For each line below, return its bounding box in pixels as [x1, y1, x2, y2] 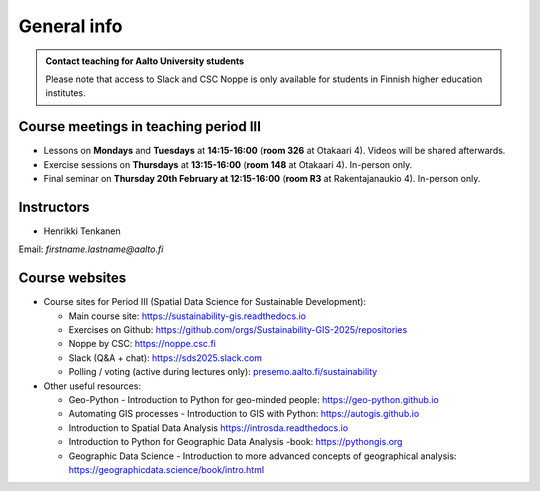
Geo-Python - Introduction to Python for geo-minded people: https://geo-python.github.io [68, 393, 439, 405]
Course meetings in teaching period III [18, 118, 262, 135]
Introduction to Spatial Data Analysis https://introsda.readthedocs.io [68, 421, 349, 434]
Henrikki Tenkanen [43, 225, 121, 237]
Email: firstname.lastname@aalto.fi [18, 243, 164, 255]
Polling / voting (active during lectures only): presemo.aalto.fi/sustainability [68, 366, 378, 378]
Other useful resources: [43, 380, 142, 392]
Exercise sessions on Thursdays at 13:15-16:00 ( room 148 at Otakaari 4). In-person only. [43, 158, 413, 170]
